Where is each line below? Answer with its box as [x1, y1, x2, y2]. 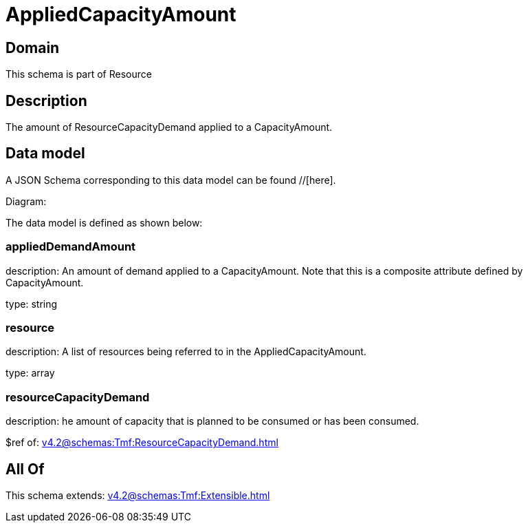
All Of [5, 460, 45, 478]
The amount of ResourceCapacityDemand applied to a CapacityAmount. [5, 121, 333, 134]
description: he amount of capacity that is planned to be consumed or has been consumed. [5, 415, 419, 427]
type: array [5, 367, 55, 379]
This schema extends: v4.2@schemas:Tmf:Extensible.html [5, 489, 270, 501]
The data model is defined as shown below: [5, 216, 203, 229]
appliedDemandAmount [5, 240, 136, 254]
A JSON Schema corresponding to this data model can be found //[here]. [5, 173, 336, 186]
